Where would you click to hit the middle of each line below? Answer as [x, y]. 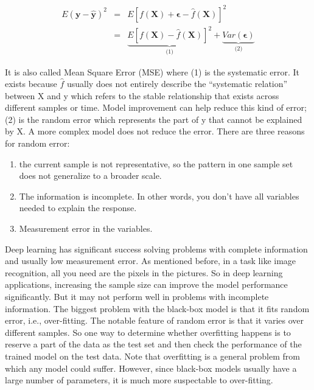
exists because [31, 84]
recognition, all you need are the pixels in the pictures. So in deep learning [144, 272]
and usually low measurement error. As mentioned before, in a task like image [151, 261]
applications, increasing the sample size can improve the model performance [146, 284]
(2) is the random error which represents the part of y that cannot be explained [154, 119]
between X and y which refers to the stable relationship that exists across [142, 95]
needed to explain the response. [78, 208]
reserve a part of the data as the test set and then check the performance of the [153, 344]
